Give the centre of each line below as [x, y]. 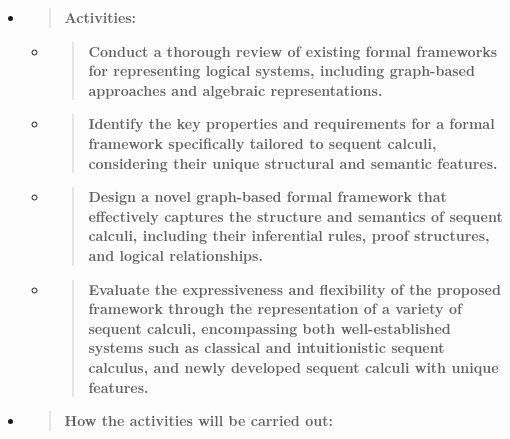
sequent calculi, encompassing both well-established [269, 327]
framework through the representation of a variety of [275, 308]
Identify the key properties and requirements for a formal [291, 123]
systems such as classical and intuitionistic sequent [266, 347]
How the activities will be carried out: [198, 420]
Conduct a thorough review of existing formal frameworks [293, 50]
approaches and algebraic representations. [235, 89]
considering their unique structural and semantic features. [293, 162]
